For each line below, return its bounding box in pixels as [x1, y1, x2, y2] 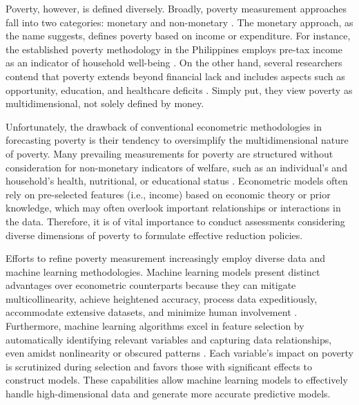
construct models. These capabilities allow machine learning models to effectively [6, 373, 348, 387]
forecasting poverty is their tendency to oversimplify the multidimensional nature [6, 133, 349, 147]
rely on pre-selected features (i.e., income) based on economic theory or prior [6, 187, 331, 201]
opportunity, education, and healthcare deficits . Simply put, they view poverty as [6, 82, 353, 97]
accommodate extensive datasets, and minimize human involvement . [6, 305, 298, 319]
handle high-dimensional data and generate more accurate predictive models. [6, 386, 331, 401]
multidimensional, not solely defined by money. [6, 96, 204, 111]
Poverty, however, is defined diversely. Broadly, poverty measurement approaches [6, 1, 347, 15]
